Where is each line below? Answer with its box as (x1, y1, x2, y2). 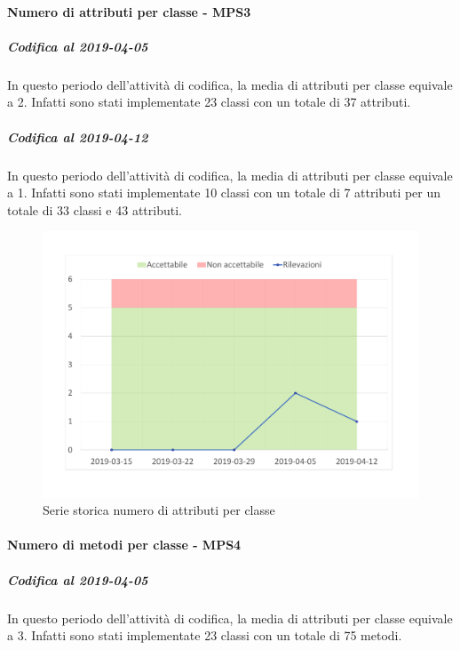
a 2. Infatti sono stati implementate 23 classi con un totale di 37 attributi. (7, 92, 411, 111)
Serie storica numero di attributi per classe (43, 501, 275, 519)
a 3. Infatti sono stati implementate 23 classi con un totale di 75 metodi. (7, 626, 402, 645)
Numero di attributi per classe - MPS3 (7, 2, 251, 20)
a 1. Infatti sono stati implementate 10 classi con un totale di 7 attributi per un (7, 183, 441, 202)
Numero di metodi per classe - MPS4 (7, 535, 242, 554)
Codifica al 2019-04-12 (7, 127, 148, 146)
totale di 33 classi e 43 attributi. (7, 200, 182, 219)
